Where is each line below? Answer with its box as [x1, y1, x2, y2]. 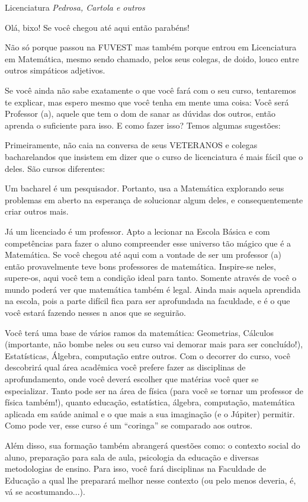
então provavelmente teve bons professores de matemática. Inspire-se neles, [5, 260, 276, 272]
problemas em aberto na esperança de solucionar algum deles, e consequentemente [5, 193, 303, 206]
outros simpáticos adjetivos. [5, 64, 105, 76]
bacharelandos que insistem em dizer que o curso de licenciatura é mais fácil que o [5, 150, 303, 162]
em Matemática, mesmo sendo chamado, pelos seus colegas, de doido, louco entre [5, 52, 299, 65]
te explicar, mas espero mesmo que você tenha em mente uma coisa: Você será [5, 95, 289, 108]
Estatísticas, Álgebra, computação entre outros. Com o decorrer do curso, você [5, 349, 290, 362]
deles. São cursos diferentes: [5, 162, 105, 174]
